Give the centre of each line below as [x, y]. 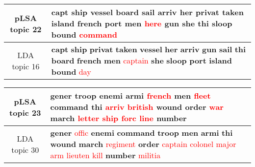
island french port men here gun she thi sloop [142, 23]
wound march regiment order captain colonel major [143, 144]
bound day [71, 72]
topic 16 [26, 66]
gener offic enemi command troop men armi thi [141, 133]
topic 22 [26, 29]
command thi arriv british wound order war [137, 107]
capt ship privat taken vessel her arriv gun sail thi [149, 49]
